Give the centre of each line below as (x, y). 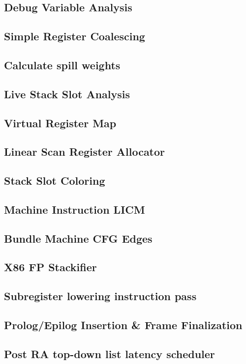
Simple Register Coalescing (75, 36)
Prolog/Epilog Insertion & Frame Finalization (123, 324)
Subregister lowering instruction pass (100, 296)
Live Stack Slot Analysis (67, 94)
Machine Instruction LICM (75, 209)
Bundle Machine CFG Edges (78, 238)
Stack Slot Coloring (55, 181)
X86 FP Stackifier (50, 267)
